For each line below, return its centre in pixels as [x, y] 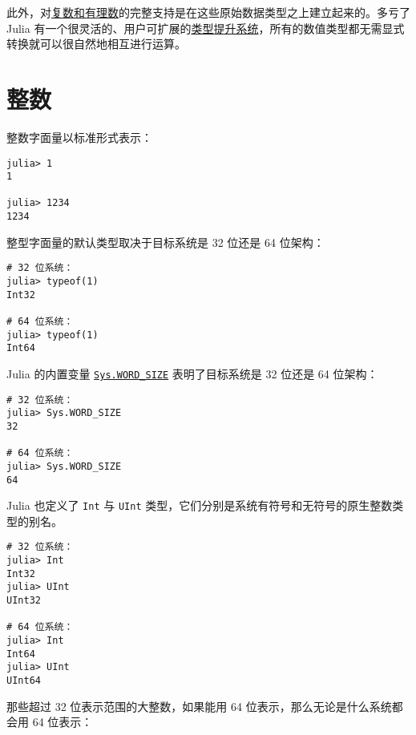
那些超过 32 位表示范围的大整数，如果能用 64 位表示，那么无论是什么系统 [199, 706]
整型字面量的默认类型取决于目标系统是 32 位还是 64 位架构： [166, 242]
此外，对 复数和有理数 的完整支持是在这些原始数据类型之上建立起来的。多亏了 [208, 12]
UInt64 [24, 681]
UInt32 [24, 601]
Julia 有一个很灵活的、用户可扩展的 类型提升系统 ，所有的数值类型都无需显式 [206, 28]
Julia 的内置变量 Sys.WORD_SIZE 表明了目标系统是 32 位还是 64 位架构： [192, 373]
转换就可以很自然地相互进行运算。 [96, 44]
